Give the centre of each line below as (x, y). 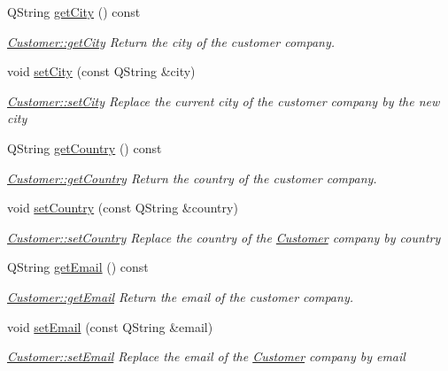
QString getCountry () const (85, 147)
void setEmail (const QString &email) (110, 326)
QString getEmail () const (78, 267)
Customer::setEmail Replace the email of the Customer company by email (206, 356)
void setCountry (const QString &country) (123, 208)
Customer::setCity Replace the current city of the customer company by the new (224, 100)
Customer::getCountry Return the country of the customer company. (192, 178)
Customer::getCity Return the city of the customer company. (171, 41)
